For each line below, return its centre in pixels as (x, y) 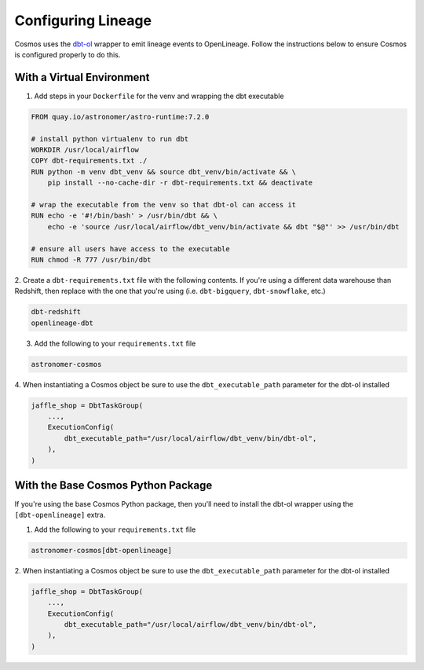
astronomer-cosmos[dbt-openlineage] (102, 550)
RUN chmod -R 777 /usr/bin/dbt (91, 260)
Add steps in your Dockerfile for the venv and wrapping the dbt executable (159, 96)
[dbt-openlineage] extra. (60, 515)
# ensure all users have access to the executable (131, 249)
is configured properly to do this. (68, 54)
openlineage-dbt (62, 323)
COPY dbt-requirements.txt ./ (89, 161)
